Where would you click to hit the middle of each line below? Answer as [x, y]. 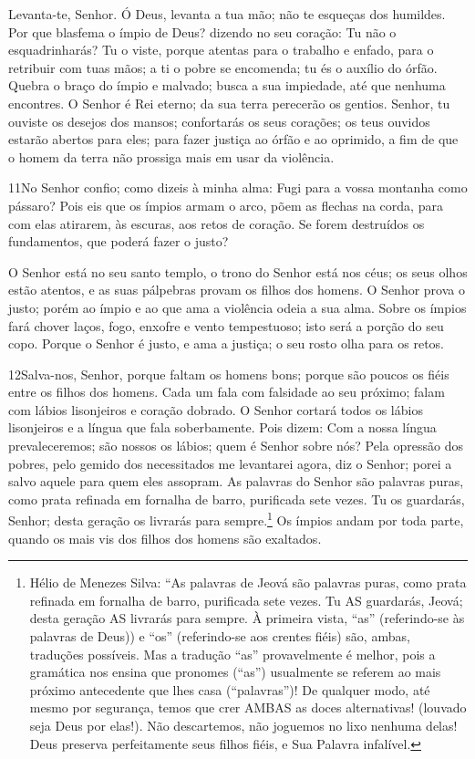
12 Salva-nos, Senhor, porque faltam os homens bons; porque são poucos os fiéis [229, 374]
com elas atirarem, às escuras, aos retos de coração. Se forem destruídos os [217, 223]
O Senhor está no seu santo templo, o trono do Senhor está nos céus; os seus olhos [238, 271]
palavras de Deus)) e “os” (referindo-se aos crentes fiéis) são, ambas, [220, 636]
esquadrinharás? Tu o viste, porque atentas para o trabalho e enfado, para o [221, 50]
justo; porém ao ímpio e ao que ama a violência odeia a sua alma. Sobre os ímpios [237, 307]
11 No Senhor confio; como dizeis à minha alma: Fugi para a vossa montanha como [238, 187]
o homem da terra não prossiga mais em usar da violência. [171, 156]
